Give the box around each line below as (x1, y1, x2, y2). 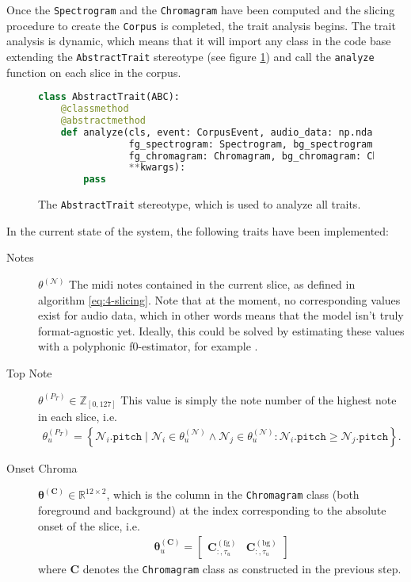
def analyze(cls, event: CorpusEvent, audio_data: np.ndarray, (60, 126, 401, 138)
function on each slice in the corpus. (6, 63, 181, 80)
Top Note (6, 364, 52, 381)
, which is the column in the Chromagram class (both (106, 486, 360, 503)
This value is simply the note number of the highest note (120, 391, 397, 408)
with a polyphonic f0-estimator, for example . (38, 338, 258, 354)
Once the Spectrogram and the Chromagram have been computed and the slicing (6, 2, 395, 17)
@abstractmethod (60, 114, 147, 126)
